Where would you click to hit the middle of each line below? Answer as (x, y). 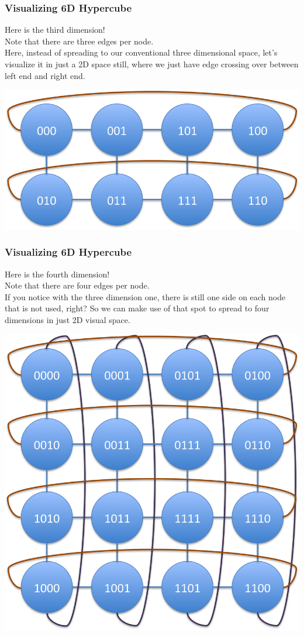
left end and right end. (45, 75)
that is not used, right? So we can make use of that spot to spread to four (137, 308)
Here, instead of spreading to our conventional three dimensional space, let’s (141, 52)
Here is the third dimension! (55, 30)
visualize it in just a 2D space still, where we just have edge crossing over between (152, 64)
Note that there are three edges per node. (79, 41)
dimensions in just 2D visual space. (68, 319)
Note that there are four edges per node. (77, 285)
